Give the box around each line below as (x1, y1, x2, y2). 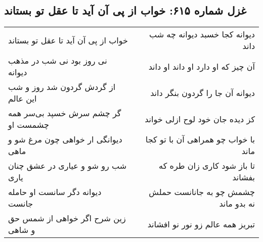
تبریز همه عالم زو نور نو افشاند (147, 218, 255, 230)
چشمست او (8, 119, 49, 131)
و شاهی (8, 224, 35, 236)
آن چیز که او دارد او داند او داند (148, 60, 255, 72)
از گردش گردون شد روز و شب (8, 81, 116, 93)
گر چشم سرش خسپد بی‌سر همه (8, 107, 121, 119)
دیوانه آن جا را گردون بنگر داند (150, 86, 255, 99)
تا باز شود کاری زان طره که (159, 160, 255, 172)
